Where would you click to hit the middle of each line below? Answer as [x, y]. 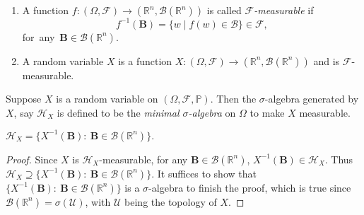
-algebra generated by [312, 99]
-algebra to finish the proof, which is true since [250, 187]
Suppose [24, 99]
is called [224, 10]
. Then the [233, 99]
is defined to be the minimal [118, 112]
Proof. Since [32, 159]
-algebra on [212, 112]
